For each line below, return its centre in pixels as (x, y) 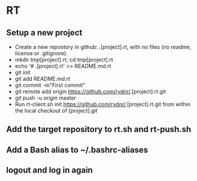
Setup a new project (44, 33)
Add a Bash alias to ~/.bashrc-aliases (77, 150)
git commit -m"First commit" (50, 85)
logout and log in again (49, 171)
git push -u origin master (46, 98)
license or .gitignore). (41, 53)
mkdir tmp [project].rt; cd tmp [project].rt (64, 60)
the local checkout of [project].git (56, 111)
